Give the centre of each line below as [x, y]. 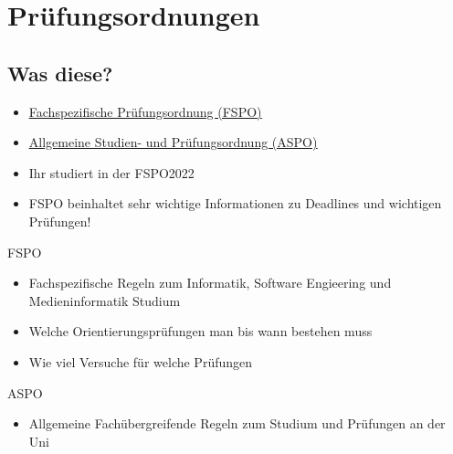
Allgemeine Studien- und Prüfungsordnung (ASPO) [173, 142]
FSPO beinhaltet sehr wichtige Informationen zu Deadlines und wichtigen [235, 203]
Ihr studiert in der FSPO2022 [111, 172]
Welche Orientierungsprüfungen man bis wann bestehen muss [200, 331]
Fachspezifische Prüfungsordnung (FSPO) [145, 111]
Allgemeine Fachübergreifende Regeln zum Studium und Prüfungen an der [237, 423]
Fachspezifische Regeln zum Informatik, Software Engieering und [210, 283]
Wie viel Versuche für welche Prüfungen [141, 361]
